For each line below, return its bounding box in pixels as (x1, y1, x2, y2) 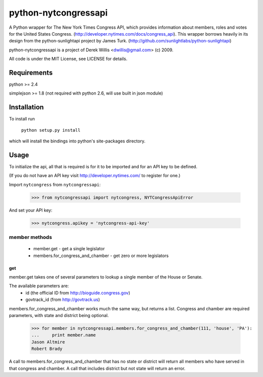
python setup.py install (21, 127, 80, 133)
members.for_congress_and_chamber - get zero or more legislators (33, 253, 169, 258)
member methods (9, 234, 52, 241)
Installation (9, 103, 44, 112)
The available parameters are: (9, 283, 69, 289)
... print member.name (31, 332, 96, 338)
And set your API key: (9, 207, 53, 213)
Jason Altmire (31, 339, 65, 345)
